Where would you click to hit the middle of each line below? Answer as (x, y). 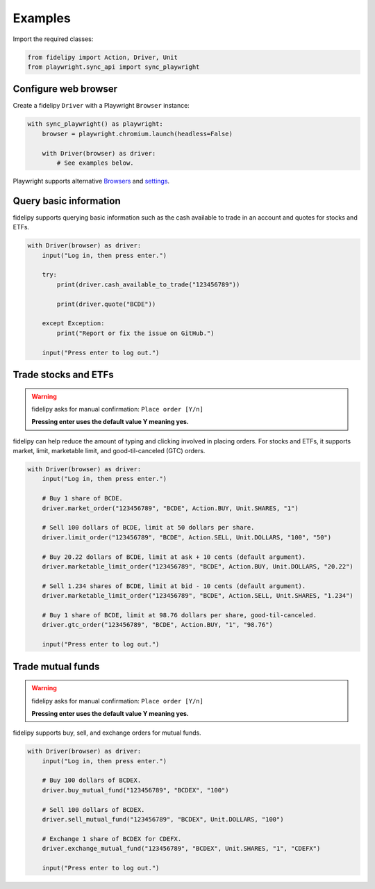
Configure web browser (65, 89)
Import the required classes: (53, 39)
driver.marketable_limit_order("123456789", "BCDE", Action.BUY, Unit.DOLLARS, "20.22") (198, 566)
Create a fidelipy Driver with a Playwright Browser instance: (101, 106)
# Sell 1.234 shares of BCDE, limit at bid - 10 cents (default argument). (174, 586)
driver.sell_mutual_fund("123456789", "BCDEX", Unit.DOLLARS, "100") (163, 819)
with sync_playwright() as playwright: (95, 124)
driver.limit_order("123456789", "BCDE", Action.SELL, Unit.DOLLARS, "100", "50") (187, 537)
